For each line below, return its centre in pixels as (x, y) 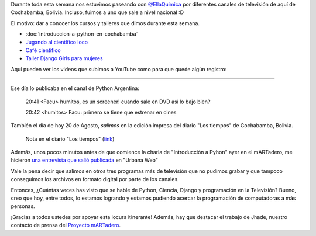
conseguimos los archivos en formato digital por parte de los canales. (95, 179)
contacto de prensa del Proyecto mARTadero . (66, 225)
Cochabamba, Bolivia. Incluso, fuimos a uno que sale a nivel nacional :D (97, 12)
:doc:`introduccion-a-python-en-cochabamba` (82, 34)
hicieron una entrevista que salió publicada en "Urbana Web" (84, 160)
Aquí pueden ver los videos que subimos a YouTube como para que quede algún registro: (119, 69)
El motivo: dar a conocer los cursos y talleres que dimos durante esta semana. (105, 23)
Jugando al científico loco (56, 42)
